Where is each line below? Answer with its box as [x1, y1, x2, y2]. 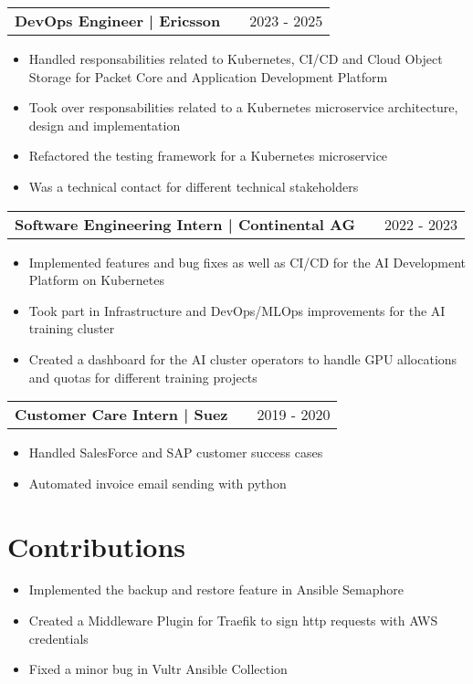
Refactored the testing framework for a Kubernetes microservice [28, 146, 388, 165]
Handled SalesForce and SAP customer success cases [28, 443, 323, 462]
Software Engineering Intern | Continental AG [15, 213, 355, 235]
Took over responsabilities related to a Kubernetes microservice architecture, [28, 98, 458, 117]
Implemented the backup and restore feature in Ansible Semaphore [28, 580, 404, 599]
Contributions [7, 527, 186, 564]
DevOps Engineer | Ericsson [15, 10, 221, 31]
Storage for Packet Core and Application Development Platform [28, 67, 388, 86]
